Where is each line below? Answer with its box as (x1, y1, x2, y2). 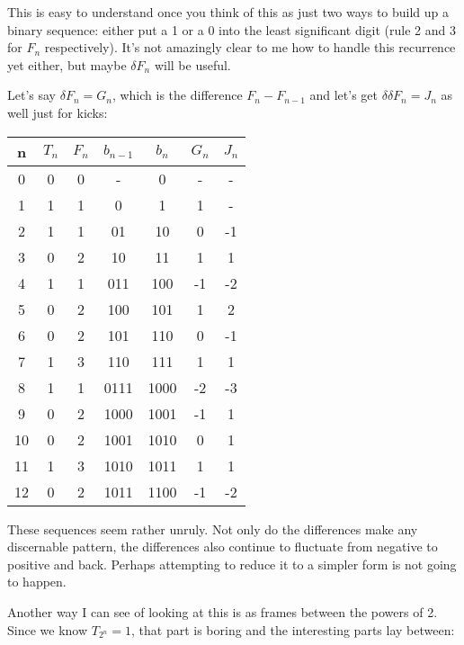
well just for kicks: (7, 103, 108, 121)
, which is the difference (112, 85, 243, 104)
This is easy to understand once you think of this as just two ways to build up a (7, 3, 450, 21)
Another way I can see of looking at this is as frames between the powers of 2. (7, 602, 438, 621)
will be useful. (154, 55, 231, 74)
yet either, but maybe (7, 55, 127, 74)
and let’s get (309, 85, 378, 104)
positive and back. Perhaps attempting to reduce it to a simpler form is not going (7, 554, 457, 573)
